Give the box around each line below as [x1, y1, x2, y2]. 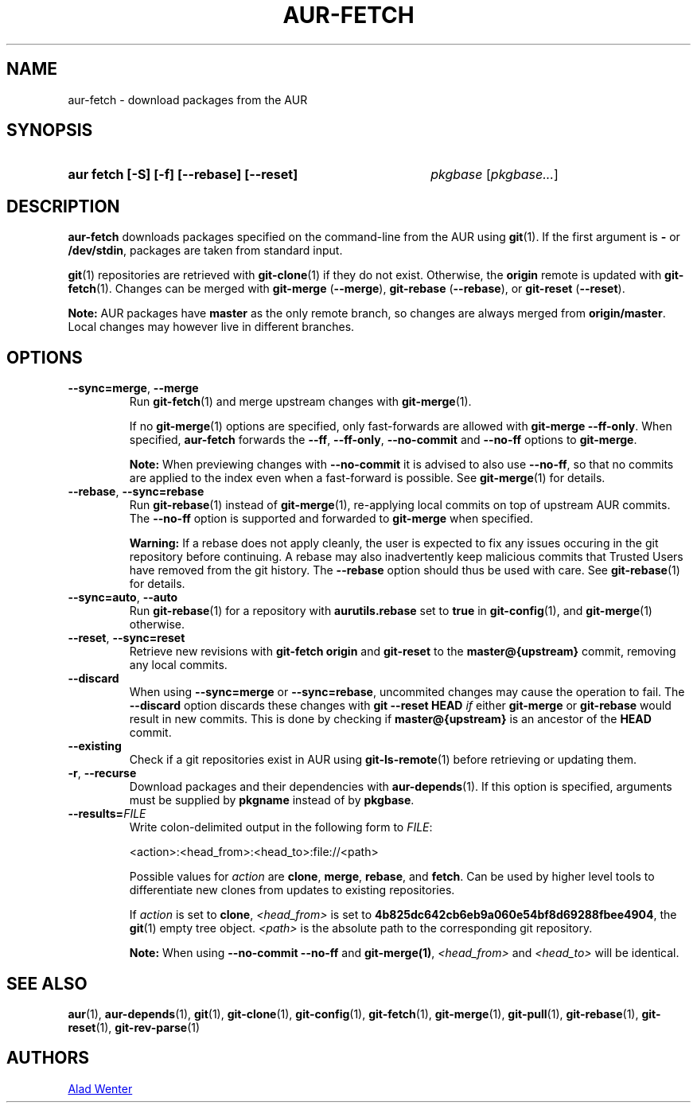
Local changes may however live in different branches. [68, 320, 355, 334]
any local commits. [129, 658, 228, 672]
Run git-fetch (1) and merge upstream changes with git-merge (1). [129, 395, 472, 409]
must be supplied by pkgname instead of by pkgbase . [129, 793, 415, 807]
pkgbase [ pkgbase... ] [430, 166, 559, 183]
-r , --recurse [68, 766, 137, 780]
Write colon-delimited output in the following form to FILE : [129, 820, 433, 835]
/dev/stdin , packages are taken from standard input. [68, 243, 343, 258]
